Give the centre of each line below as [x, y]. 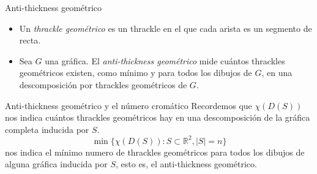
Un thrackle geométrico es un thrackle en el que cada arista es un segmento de [166, 28]
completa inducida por [47, 129]
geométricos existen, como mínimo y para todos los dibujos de [136, 73]
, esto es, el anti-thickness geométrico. [186, 164]
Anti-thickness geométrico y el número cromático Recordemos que [129, 105]
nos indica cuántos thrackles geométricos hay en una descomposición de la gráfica [158, 117]
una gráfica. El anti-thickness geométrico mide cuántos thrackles [165, 60]
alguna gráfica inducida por [56, 164]
